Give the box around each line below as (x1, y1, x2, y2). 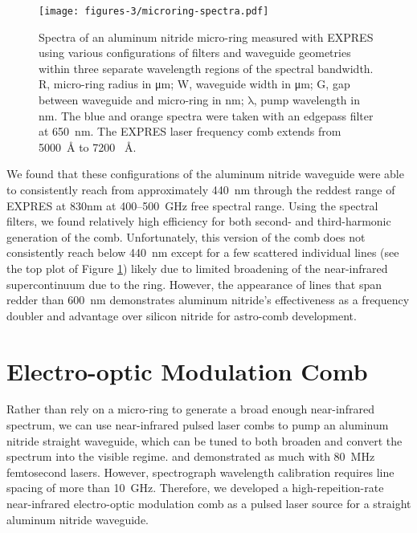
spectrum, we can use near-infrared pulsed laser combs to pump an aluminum (6, 417, 389, 433)
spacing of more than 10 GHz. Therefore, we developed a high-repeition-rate (6, 479, 384, 496)
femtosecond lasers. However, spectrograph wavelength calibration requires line (6, 463, 395, 480)
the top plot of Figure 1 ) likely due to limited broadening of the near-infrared (6, 259, 388, 276)
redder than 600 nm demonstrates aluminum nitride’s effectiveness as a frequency (6, 291, 410, 308)
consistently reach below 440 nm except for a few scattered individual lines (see (6, 244, 399, 261)
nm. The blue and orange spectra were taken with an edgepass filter (39, 107, 374, 124)
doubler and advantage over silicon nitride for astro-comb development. (6, 307, 357, 323)
